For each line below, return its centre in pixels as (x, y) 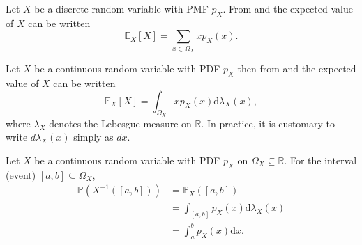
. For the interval (320, 160)
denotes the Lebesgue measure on (120, 123)
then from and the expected (297, 69)
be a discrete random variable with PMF (121, 8)
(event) (21, 174)
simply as (93, 137)
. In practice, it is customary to (268, 123)
